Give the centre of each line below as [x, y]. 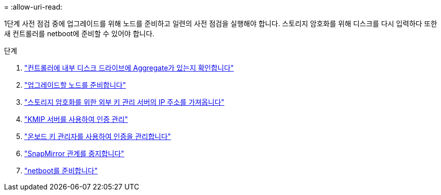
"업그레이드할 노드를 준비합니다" [75, 85]
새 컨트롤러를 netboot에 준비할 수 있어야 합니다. [79, 34]
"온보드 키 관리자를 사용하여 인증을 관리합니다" [98, 136]
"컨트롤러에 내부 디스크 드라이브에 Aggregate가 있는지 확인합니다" [129, 68]
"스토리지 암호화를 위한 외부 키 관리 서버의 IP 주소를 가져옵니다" [125, 102]
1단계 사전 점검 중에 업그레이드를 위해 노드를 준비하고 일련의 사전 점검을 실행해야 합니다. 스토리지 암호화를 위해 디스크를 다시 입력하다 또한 [221, 23]
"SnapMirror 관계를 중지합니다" [74, 153]
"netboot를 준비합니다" [61, 171]
